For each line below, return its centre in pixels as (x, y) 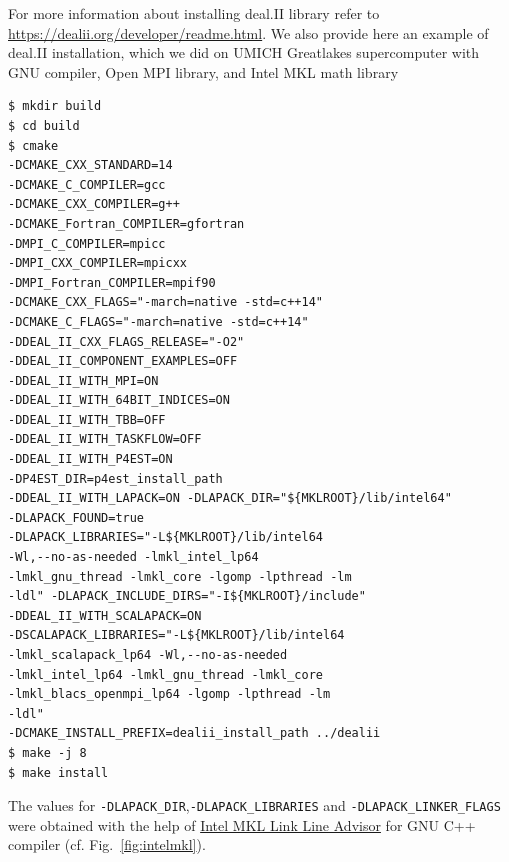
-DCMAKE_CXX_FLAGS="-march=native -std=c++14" (165, 302)
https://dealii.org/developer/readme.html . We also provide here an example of (248, 32)
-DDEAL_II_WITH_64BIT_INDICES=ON (119, 400)
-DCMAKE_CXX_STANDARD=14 (90, 165)
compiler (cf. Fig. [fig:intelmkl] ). (107, 844)
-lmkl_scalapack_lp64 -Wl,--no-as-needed (148, 655)
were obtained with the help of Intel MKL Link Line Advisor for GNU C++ (242, 824)
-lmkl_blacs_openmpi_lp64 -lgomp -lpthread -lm (169, 694)
